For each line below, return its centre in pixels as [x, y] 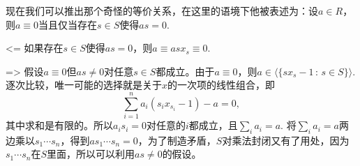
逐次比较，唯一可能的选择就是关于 [84, 85]
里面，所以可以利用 [90, 154]
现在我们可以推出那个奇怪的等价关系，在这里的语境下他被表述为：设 [162, 10]
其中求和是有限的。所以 [59, 125]
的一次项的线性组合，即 [222, 85]
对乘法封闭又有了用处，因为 [286, 140]
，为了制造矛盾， [177, 140]
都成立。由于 [185, 71]
